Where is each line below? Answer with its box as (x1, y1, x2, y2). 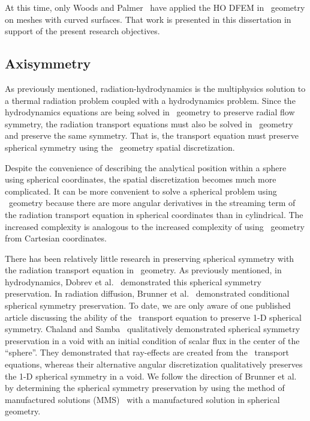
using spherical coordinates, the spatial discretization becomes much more (5, 173, 276, 186)
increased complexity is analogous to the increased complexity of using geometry (5, 220, 305, 232)
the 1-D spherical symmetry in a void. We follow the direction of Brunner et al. (5, 369, 297, 382)
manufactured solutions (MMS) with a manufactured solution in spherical (5, 393, 280, 405)
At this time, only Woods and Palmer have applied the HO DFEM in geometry (5, 1, 305, 13)
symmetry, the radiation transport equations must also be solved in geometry (5, 117, 293, 130)
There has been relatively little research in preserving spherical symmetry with (5, 252, 294, 264)
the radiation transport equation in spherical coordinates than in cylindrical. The (5, 208, 303, 220)
